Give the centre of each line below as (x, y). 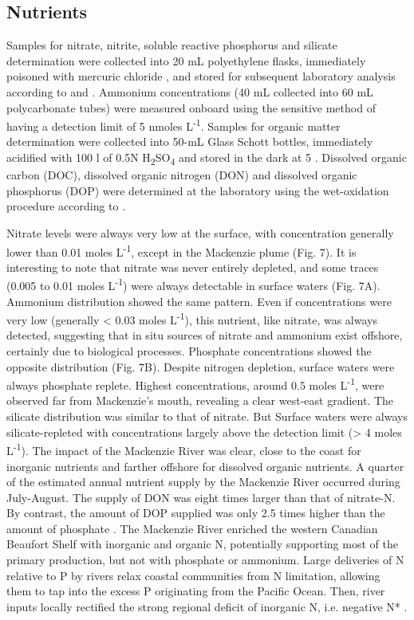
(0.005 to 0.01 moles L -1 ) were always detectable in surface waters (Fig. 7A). (193, 284)
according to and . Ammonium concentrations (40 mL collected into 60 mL (190, 91)
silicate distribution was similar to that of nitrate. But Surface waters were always (207, 416)
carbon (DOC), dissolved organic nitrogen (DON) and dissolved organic (182, 175)
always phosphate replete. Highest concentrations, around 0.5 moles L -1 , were (195, 384)
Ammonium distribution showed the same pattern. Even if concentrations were (199, 301)
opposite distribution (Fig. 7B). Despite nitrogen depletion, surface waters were (201, 366)
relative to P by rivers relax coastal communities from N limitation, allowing (193, 575)
